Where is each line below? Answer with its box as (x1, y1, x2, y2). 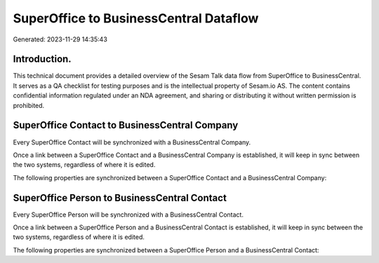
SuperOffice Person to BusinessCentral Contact (13, 191, 227, 203)
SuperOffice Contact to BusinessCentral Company (13, 119, 239, 131)
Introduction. (13, 53, 72, 65)
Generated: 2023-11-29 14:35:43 (13, 35, 108, 43)
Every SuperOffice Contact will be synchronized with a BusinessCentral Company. (13, 137, 251, 147)
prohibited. (13, 101, 45, 109)
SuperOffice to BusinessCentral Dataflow (13, 11, 259, 26)
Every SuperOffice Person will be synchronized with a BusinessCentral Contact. (13, 210, 244, 219)
